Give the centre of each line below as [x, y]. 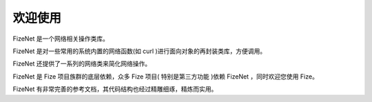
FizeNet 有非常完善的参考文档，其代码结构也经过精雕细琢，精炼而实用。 [115, 89]
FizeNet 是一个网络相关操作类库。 [61, 39]
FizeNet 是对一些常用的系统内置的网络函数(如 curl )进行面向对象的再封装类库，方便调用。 [139, 51]
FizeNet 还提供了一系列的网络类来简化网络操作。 [82, 64]
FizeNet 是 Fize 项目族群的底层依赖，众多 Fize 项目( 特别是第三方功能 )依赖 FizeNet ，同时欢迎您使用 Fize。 [165, 76]
